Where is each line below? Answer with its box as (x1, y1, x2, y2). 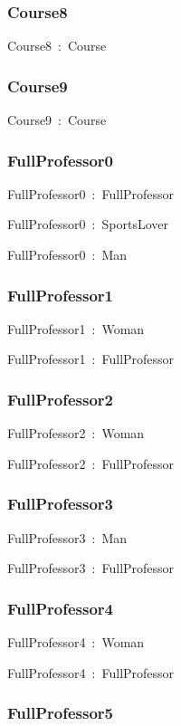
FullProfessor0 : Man (7, 245, 128, 264)
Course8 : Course (7, 36, 107, 55)
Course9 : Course (7, 110, 107, 129)
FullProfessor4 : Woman (7, 633, 145, 652)
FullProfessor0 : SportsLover (7, 215, 168, 234)
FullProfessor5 (7, 702, 113, 724)
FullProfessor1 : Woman (7, 319, 145, 338)
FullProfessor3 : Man (7, 528, 128, 547)
